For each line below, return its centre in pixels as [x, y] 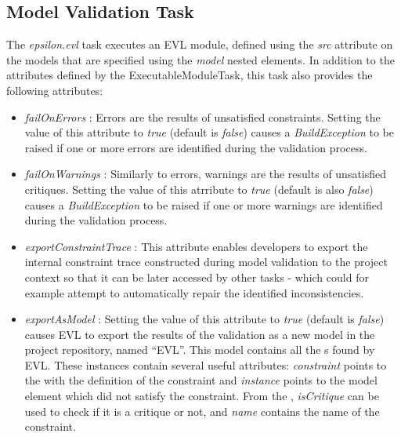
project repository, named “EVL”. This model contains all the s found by [200, 350]
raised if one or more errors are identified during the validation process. [196, 147]
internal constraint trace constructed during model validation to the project [206, 262]
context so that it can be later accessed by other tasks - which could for [197, 277]
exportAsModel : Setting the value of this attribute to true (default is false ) [204, 319]
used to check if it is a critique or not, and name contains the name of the [202, 411]
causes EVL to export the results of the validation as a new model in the [200, 334]
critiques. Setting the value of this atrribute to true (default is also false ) [199, 189]
